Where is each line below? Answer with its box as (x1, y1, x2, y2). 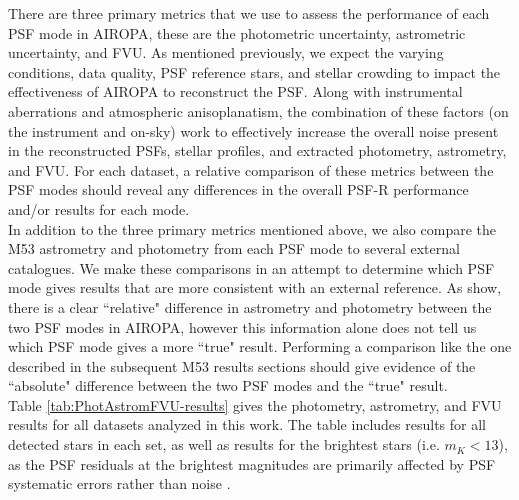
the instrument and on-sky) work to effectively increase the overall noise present (8, 120, 499, 141)
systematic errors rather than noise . (8, 473, 231, 494)
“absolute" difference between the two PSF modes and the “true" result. (8, 375, 448, 396)
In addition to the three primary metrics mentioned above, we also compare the (8, 218, 496, 239)
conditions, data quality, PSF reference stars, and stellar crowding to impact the (8, 61, 501, 82)
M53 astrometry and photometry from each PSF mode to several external (8, 238, 460, 259)
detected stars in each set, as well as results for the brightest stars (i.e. (8, 434, 440, 455)
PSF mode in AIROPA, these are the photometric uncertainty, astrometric (8, 22, 466, 43)
